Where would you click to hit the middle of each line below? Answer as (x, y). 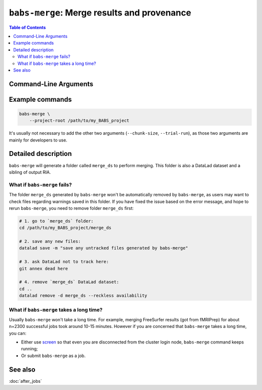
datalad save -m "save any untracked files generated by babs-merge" (104, 248)
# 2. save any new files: (50, 242)
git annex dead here (43, 268)
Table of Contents (27, 27)
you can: (18, 333)
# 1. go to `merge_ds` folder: (57, 221)
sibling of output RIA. (30, 172)
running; (30, 349)
